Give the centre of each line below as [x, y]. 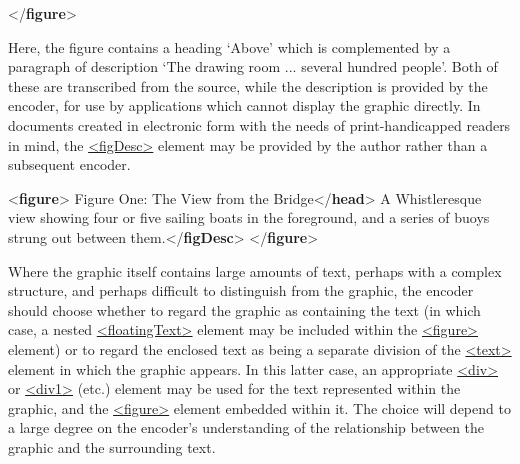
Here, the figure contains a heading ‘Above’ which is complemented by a [229, 46]
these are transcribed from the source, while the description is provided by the [248, 85]
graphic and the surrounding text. [112, 446]
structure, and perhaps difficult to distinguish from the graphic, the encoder [241, 290]
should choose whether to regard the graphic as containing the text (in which [244, 309]
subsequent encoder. [69, 164]
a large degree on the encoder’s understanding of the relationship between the [246, 427]
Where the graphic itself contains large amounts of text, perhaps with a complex [255, 270]
